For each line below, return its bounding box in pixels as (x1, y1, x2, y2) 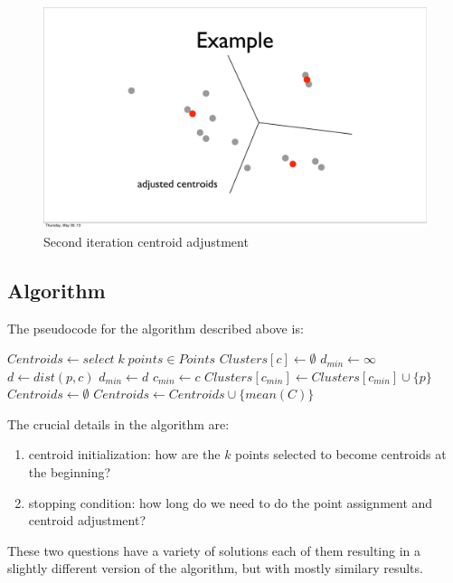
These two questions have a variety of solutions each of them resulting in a (7, 541, 421, 559)
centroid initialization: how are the (28, 445, 221, 464)
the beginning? (28, 463, 111, 482)
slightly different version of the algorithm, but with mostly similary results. (7, 559, 423, 578)
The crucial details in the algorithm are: (7, 414, 230, 433)
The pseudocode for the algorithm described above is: (7, 318, 304, 337)
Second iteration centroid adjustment (43, 231, 249, 250)
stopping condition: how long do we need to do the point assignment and (28, 493, 433, 512)
